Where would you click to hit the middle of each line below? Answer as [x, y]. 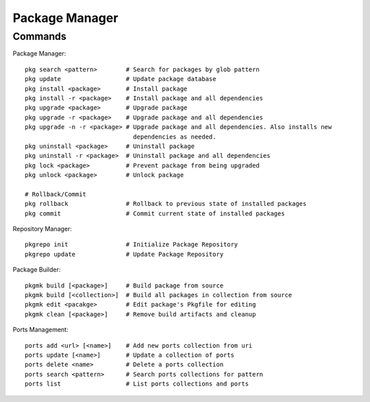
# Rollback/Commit [56, 194]
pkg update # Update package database [121, 79]
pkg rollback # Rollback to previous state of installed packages [166, 204]
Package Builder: [37, 270]
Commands [39, 36]
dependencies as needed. [174, 137]
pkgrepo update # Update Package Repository [124, 254]
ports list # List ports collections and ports [137, 384]
